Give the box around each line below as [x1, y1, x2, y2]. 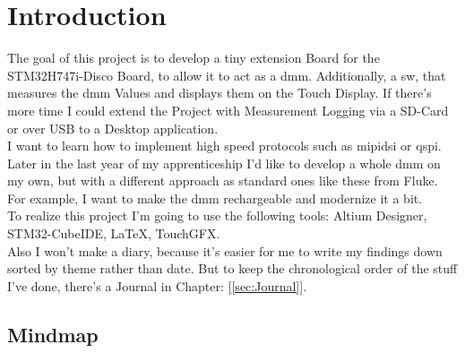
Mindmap [7, 320, 99, 348]
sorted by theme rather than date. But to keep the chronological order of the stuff [7, 259, 458, 278]
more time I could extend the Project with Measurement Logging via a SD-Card [7, 100, 449, 119]
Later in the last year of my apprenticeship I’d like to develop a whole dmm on [7, 153, 441, 172]
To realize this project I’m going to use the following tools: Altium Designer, [7, 206, 427, 225]
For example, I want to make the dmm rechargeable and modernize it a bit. [7, 188, 423, 207]
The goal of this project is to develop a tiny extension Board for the [7, 48, 380, 67]
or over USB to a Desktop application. [7, 118, 219, 137]
